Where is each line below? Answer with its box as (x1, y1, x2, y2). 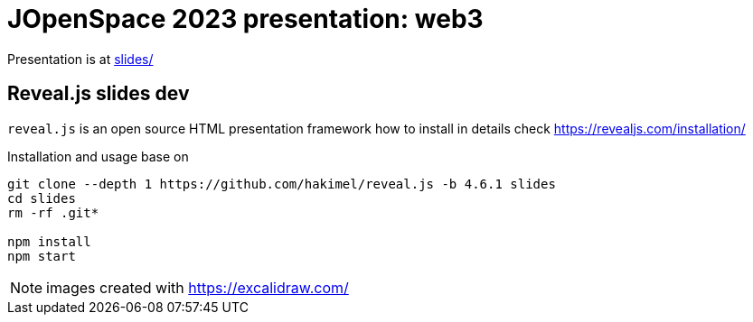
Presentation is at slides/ (7, 51, 154, 67)
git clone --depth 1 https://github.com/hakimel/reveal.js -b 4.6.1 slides (7, 176, 556, 191)
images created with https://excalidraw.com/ (46, 278, 349, 297)
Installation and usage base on (7, 148, 189, 164)
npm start (7, 248, 76, 263)
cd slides (7, 190, 76, 206)
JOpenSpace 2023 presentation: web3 (7, 4, 484, 34)
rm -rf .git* (7, 205, 99, 220)
